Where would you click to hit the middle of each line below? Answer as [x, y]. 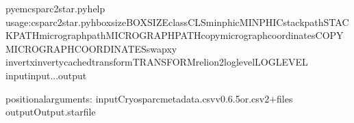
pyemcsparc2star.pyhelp [55, 8]
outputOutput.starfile [51, 112]
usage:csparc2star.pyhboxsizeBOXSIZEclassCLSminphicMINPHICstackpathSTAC [177, 22]
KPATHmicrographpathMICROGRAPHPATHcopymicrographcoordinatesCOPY [175, 35]
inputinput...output [46, 75]
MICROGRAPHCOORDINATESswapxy [91, 48]
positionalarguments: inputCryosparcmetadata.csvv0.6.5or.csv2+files [149, 98]
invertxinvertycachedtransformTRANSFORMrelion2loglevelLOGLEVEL [157, 62]
